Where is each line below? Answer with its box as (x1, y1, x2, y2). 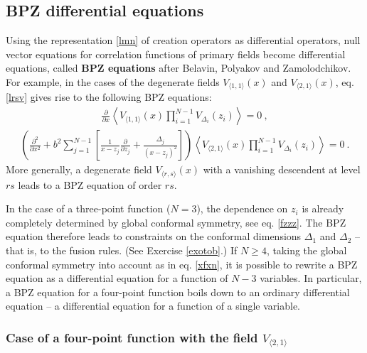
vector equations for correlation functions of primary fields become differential (6, 46, 346, 61)
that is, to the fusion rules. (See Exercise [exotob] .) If (6, 242, 238, 257)
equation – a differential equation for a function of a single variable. (6, 298, 301, 313)
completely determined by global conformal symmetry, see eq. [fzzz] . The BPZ (6, 214, 346, 229)
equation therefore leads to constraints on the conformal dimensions (6, 229, 302, 244)
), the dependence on (196, 201, 288, 216)
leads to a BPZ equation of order (18, 177, 162, 192)
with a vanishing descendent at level (203, 162, 361, 177)
